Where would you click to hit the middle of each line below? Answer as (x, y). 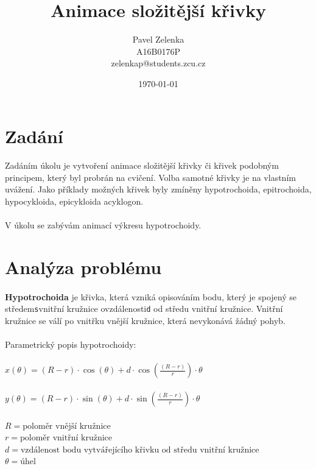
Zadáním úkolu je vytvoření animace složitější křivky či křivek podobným (142, 165)
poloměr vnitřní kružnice (66, 438)
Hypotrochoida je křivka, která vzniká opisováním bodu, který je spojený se (151, 296)
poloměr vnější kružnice (67, 426)
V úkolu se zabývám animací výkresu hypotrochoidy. (103, 225)
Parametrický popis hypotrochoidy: (71, 344)
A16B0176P (158, 51)
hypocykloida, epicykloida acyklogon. (74, 201)
